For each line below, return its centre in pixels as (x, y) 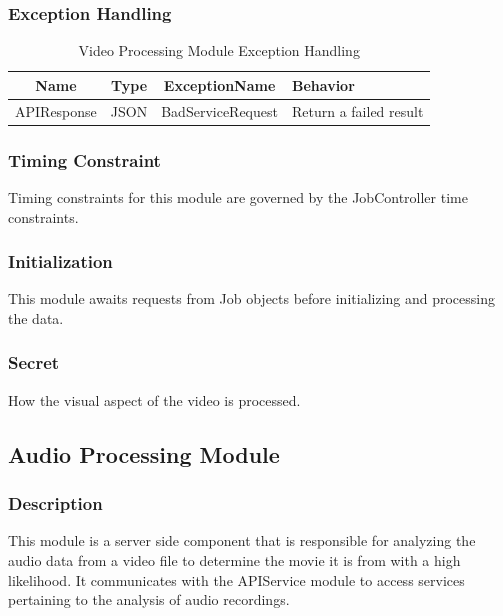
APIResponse (56, 110)
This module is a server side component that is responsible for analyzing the (242, 540)
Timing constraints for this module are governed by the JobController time (238, 196)
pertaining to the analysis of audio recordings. (149, 599)
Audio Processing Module (144, 453)
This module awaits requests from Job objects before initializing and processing (252, 298)
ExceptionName (219, 84)
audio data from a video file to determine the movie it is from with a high (234, 559)
